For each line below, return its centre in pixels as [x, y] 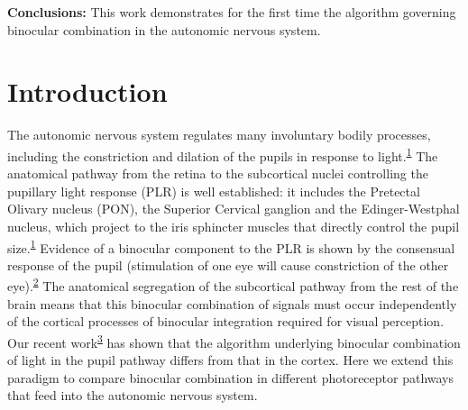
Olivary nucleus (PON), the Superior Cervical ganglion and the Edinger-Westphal [234, 209]
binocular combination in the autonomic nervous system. [164, 29]
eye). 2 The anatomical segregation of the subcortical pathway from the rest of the [233, 285]
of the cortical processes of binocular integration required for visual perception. [226, 321]
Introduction [87, 91]
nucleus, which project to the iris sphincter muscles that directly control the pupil [234, 226]
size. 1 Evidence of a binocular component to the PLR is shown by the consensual [231, 246]
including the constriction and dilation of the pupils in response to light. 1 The [223, 154]
